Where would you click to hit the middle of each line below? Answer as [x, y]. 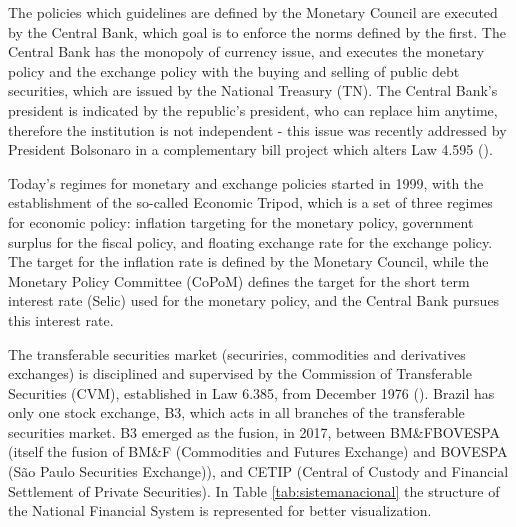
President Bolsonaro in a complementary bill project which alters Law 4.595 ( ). [250, 149]
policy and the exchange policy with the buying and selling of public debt [234, 70]
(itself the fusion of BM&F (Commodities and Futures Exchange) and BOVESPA [258, 451]
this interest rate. [61, 319]
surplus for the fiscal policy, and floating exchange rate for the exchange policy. [250, 241]
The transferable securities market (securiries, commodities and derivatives [237, 353]
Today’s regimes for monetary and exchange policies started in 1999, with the [246, 182]
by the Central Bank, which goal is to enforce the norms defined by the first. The [257, 31]
